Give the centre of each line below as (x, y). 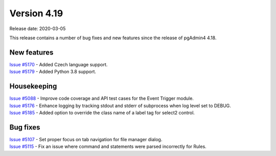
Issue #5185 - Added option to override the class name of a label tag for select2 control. (102, 113)
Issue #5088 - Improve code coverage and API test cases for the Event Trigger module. (102, 98)
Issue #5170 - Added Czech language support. (59, 64)
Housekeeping (33, 86)
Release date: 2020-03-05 (38, 29)
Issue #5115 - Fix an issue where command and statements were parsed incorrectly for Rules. (108, 147)
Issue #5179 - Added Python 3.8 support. (53, 72)
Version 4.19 (36, 13)
